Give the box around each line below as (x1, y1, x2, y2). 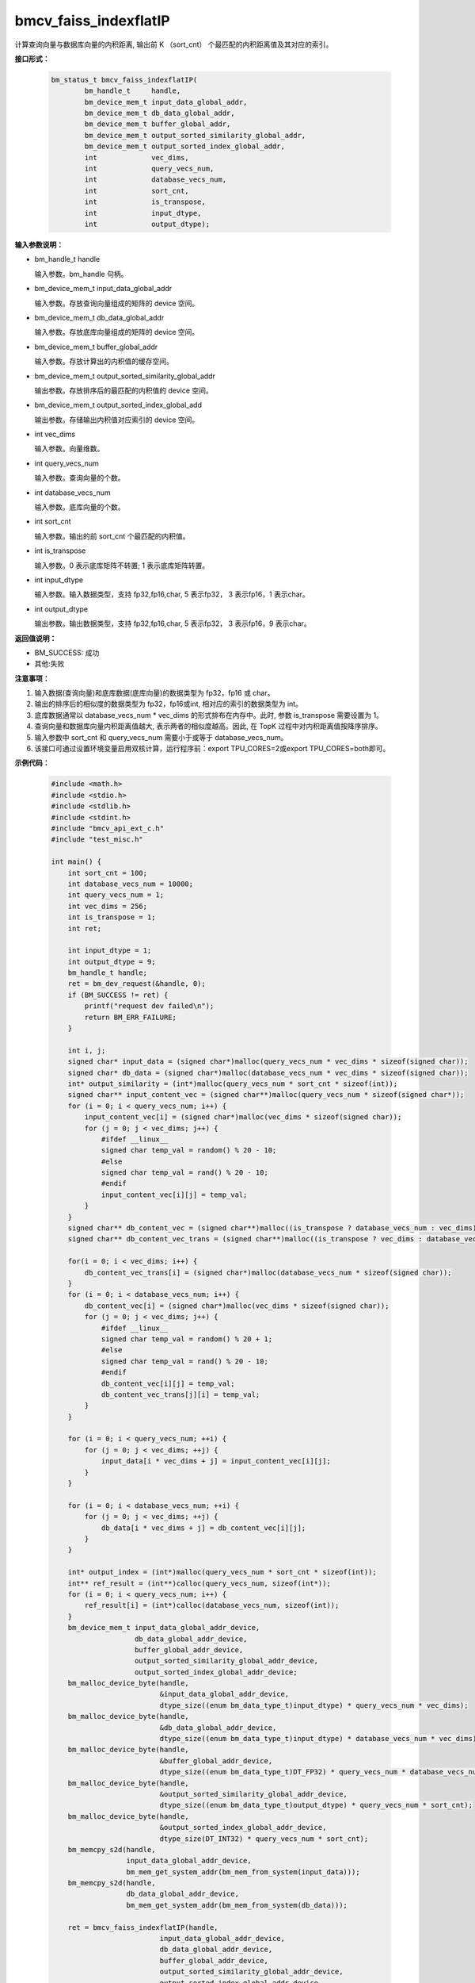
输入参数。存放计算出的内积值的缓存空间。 (34, 357, 173, 366)
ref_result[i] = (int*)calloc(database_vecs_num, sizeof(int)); (84, 1601, 340, 1610)
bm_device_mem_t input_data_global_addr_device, (67, 1623, 260, 1632)
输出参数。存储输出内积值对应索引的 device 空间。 (34, 415, 199, 424)
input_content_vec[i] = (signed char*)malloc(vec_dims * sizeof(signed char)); (84, 1113, 402, 1122)
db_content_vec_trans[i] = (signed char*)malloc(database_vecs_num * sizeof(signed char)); (84, 1268, 452, 1277)
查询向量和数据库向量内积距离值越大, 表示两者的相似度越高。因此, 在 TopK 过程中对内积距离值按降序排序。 (34, 722, 383, 731)
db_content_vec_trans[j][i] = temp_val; (101, 1390, 260, 1399)
